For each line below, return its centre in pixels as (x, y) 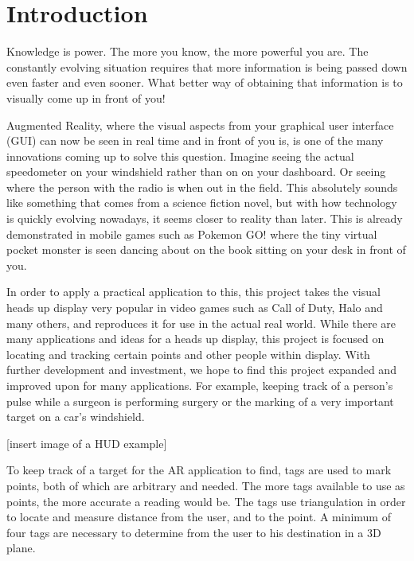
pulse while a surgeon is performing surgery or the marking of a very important (200, 401)
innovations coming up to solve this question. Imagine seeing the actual (180, 156)
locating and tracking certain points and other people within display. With (188, 354)
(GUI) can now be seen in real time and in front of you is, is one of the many (195, 140)
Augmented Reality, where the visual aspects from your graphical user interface (200, 125)
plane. (21, 548)
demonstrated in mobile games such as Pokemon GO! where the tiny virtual (192, 234)
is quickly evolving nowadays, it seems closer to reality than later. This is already (205, 218)
